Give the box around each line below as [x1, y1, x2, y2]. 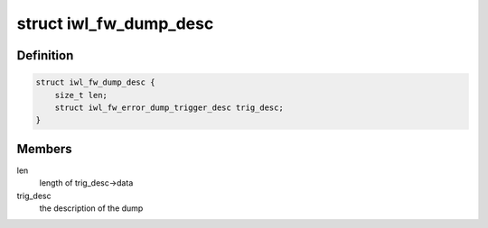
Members [16, 141, 72, 157]
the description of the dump [39, 203, 144, 214]
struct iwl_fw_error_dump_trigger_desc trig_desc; [54, 102, 284, 113]
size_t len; [54, 90, 108, 100]
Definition [16, 48, 74, 63]
